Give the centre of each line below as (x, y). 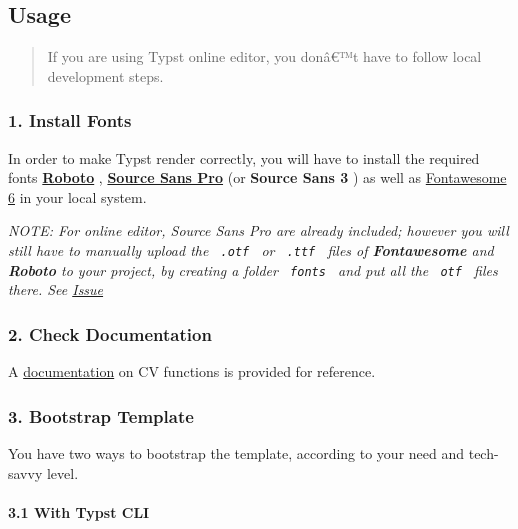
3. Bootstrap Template (101, 415)
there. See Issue (56, 289)
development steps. (105, 75)
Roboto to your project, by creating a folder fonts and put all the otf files (253, 269)
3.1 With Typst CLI (79, 511)
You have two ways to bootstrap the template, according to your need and (236, 452)
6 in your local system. (77, 196)
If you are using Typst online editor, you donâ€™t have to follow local (264, 56)
